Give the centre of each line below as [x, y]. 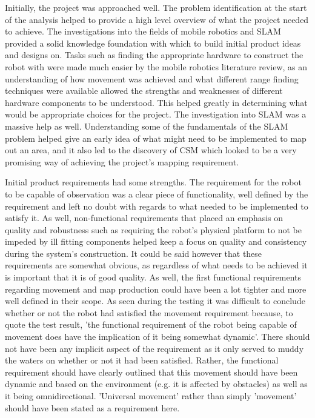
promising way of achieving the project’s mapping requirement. [122, 161]
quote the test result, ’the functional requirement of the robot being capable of [151, 324]
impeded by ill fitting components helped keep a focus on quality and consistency [156, 241]
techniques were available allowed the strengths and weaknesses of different [144, 91]
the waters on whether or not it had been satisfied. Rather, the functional [142, 360]
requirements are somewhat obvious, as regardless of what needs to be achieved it [156, 265]
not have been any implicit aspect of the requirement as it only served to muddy [154, 348]
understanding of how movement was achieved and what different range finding [152, 78]
